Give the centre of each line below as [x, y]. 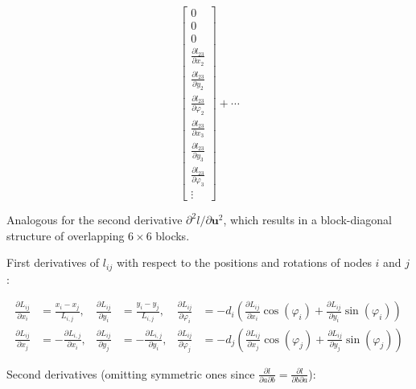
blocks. [173, 235]
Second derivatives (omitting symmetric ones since [131, 373]
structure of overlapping [66, 235]
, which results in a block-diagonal [307, 220]
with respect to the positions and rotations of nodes [244, 262]
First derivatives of [53, 262]
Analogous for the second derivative [95, 220]
